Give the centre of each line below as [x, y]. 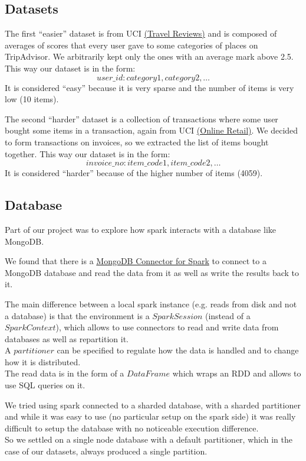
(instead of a [228, 315]
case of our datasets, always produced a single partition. [106, 451]
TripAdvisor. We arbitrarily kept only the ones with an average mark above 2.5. [149, 56]
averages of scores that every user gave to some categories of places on [131, 45]
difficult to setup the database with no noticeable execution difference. [132, 428]
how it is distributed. [43, 361]
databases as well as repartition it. [67, 338]
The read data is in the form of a [65, 373]
